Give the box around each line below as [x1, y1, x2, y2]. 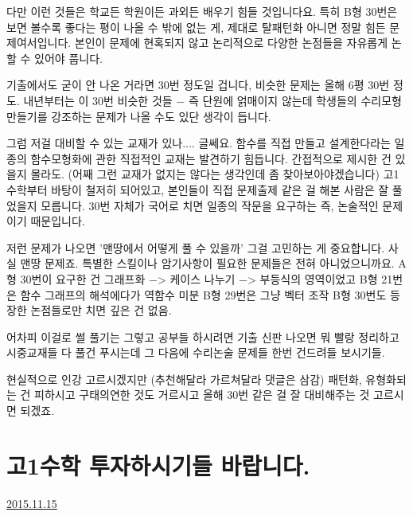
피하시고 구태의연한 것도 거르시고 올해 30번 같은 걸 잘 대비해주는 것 [34, 386, 370, 403]
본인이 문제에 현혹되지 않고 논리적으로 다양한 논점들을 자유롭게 [74, 34, 388, 51]
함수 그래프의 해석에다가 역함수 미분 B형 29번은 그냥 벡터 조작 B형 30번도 [20, 286, 387, 303]
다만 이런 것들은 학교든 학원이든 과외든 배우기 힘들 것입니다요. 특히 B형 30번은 [6, 3, 398, 19]
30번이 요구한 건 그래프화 [20, 270, 146, 287]
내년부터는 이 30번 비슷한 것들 [23, 92, 173, 108]
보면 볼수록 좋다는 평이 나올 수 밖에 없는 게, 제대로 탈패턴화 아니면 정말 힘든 [6, 18, 386, 35]
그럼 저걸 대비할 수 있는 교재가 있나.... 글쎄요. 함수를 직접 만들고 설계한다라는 [6, 135, 391, 151]
